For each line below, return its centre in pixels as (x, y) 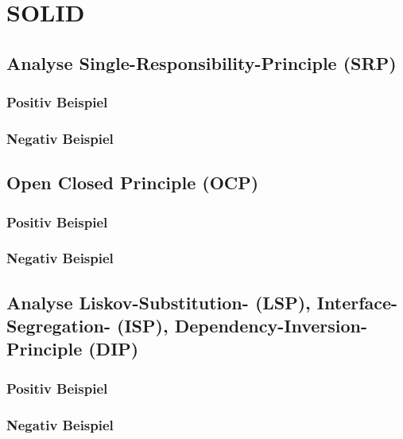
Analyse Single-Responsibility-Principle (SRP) (201, 62)
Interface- (357, 302)
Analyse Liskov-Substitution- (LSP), (159, 302)
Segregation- (59, 326)
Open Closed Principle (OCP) (133, 183)
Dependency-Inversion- (271, 326)
